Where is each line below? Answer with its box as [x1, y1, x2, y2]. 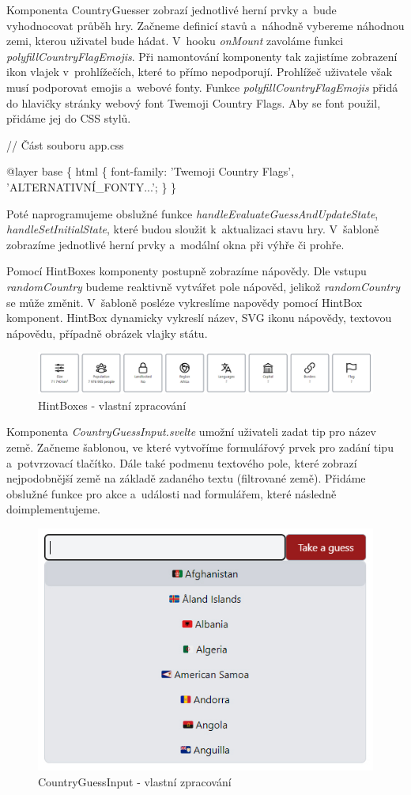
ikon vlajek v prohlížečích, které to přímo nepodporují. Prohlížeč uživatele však [6, 63, 393, 80]
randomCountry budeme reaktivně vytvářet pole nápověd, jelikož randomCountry [6, 278, 400, 294]
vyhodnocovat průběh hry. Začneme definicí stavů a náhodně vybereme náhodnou [6, 17, 405, 33]
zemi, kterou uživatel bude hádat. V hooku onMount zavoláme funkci [6, 32, 344, 49]
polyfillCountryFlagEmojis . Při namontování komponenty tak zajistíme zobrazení [6, 47, 398, 64]
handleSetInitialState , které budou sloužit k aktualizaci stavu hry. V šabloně [6, 221, 379, 237]
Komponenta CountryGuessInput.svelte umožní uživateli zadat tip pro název [6, 423, 376, 440]
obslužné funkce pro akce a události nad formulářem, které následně [6, 485, 337, 502]
